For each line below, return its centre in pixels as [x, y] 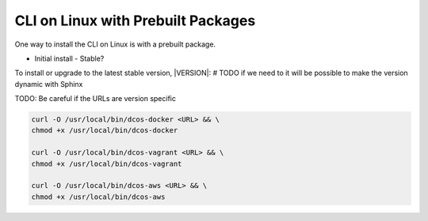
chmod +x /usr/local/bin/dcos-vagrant [107, 163]
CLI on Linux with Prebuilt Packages [135, 21]
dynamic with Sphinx [49, 84]
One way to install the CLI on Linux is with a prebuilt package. [115, 44]
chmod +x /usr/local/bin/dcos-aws [98, 197]
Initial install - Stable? [69, 58]
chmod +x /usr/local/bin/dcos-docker [105, 131]
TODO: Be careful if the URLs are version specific [95, 99]
